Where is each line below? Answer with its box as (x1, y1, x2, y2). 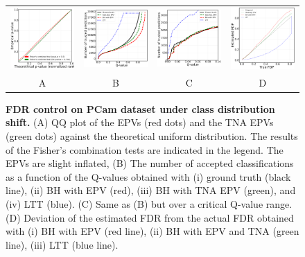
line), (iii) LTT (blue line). (6, 237, 119, 251)
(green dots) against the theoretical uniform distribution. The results (6, 129, 298, 143)
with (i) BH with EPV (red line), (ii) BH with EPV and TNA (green (6, 224, 299, 238)
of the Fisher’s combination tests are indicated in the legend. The (6, 142, 284, 157)
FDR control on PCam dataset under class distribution (6, 101, 275, 116)
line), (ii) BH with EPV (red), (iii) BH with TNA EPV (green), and (6, 183, 296, 197)
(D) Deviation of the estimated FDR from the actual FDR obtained (6, 210, 294, 224)
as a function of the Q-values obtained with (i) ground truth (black (6, 169, 291, 184)
